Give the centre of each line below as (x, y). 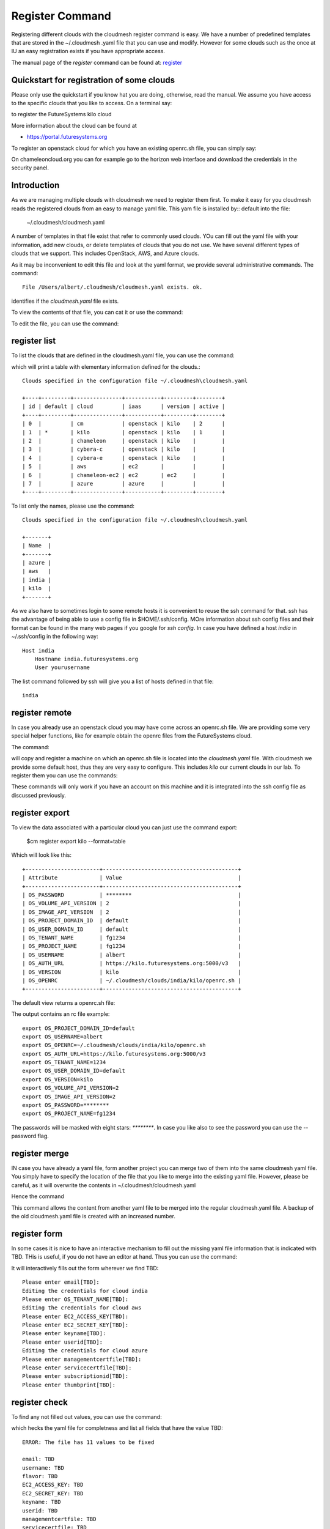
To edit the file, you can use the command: (65, 324)
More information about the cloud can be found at (74, 125)
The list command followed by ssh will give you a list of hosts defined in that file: (112, 681)
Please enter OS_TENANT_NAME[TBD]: (75, 1299)
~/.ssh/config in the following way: (55, 637)
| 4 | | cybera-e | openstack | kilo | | (124, 458)
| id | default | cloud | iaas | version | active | (124, 406)
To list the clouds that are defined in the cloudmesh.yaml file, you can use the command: (123, 355)
